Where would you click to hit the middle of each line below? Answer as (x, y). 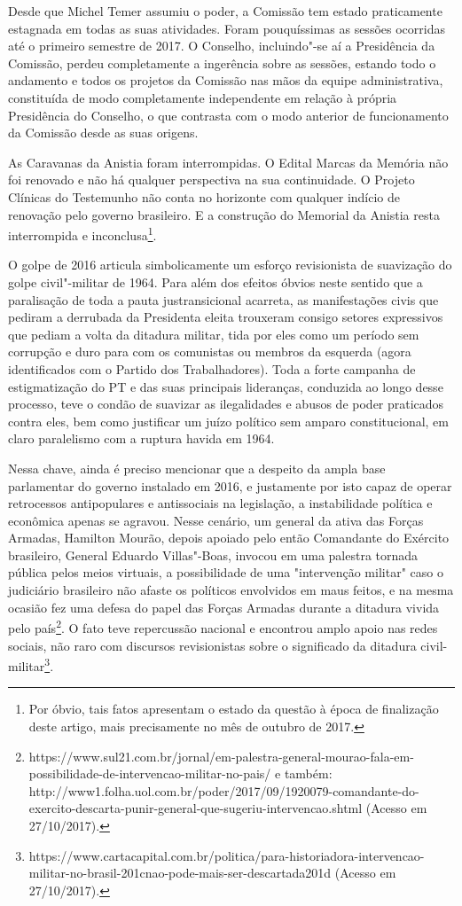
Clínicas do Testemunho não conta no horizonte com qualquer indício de (204, 196)
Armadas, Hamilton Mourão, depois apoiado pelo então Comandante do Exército (229, 538)
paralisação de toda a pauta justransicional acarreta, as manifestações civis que (223, 299)
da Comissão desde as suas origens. (103, 133)
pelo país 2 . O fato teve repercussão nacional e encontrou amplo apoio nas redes (223, 626)
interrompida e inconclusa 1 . (82, 234)
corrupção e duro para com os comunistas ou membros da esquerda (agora (210, 351)
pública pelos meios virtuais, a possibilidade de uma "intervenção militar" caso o (226, 572)
